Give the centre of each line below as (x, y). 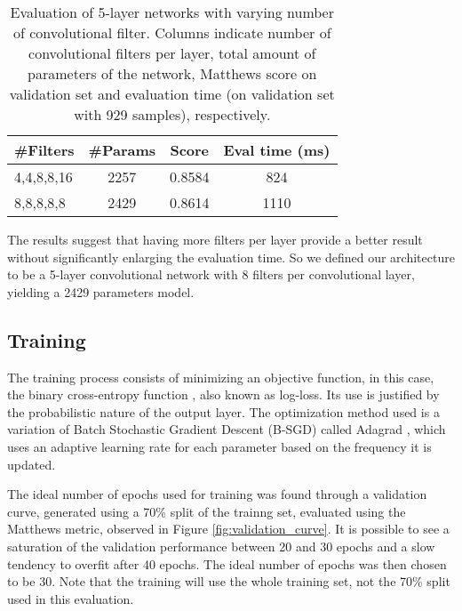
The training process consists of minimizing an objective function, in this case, (221, 377)
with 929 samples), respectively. (172, 114)
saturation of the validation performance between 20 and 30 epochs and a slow (221, 546)
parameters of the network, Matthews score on (172, 73)
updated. (32, 464)
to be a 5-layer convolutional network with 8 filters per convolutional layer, (211, 274)
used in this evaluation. (71, 598)
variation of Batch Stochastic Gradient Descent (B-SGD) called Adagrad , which (227, 429)
